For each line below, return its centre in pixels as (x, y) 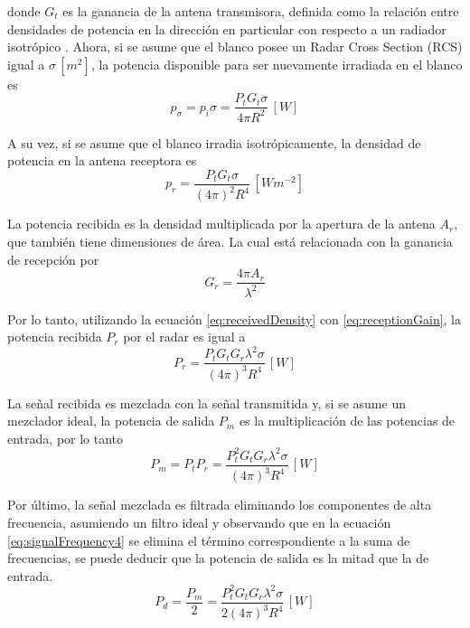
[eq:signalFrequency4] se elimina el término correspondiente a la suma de (209, 540)
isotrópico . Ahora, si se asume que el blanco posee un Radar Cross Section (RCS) (235, 47)
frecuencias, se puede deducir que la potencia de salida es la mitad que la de (218, 558)
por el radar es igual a (184, 337)
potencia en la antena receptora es (102, 160)
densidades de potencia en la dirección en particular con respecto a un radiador (227, 28)
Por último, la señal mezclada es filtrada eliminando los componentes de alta (220, 505)
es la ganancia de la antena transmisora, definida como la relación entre (261, 11)
